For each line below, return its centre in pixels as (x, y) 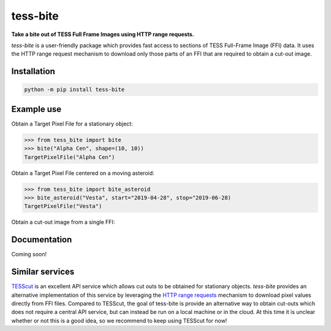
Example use (36, 109)
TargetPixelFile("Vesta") (63, 206)
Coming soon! (29, 255)
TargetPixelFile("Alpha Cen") (70, 157)
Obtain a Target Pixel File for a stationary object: (72, 124)
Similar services (43, 272)
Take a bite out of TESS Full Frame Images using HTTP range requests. (103, 34)
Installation (33, 71)
